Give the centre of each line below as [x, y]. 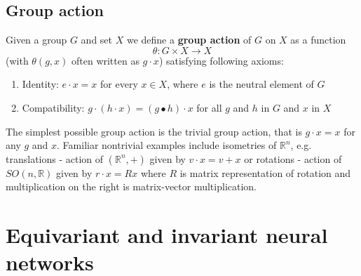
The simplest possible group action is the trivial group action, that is [154, 131]
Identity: [40, 84]
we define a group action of [189, 40]
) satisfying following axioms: [221, 60]
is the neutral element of [261, 84]
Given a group [36, 40]
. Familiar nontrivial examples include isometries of [167, 145]
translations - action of [55, 158]
